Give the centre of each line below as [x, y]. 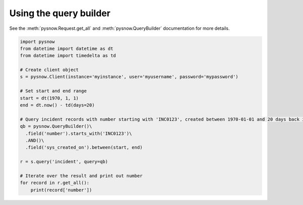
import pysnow [37, 41]
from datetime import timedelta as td [68, 56]
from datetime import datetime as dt [67, 48]
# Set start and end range [53, 91]
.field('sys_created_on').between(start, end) [84, 147]
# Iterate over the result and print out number [81, 176]
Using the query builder [60, 13]
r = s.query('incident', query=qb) [64, 162]
